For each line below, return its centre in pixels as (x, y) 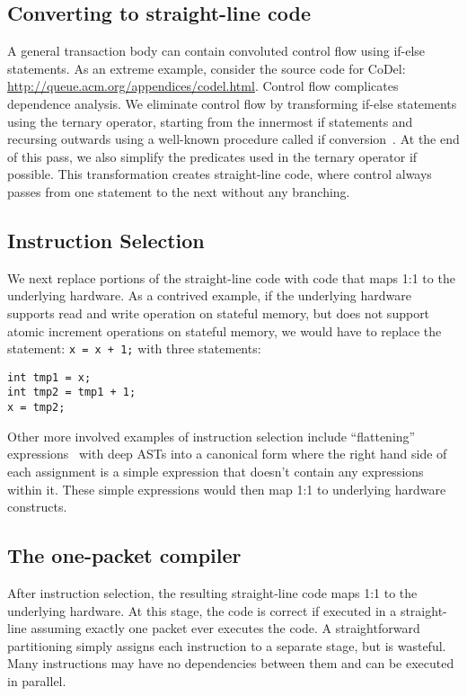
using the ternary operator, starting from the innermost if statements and (210, 121)
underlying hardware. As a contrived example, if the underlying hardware (209, 295)
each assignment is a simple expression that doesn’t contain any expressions (216, 471)
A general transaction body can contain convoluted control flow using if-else (216, 51)
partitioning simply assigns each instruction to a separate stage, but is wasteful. (227, 645)
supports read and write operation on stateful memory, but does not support (219, 312)
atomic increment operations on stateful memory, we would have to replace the (225, 330)
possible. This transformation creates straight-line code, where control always (220, 174)
